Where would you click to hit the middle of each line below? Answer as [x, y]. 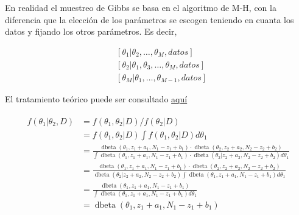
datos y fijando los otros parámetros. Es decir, [91, 31]
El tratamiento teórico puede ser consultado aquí [96, 98]
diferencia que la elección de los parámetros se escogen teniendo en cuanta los [149, 19]
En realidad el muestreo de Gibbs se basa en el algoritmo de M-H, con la [141, 7]
